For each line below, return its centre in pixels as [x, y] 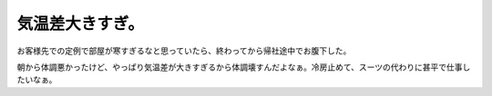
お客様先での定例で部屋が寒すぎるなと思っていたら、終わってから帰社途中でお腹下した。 [184, 51]
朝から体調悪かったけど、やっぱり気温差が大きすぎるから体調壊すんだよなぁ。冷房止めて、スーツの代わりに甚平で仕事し [244, 67]
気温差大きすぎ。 [81, 24]
